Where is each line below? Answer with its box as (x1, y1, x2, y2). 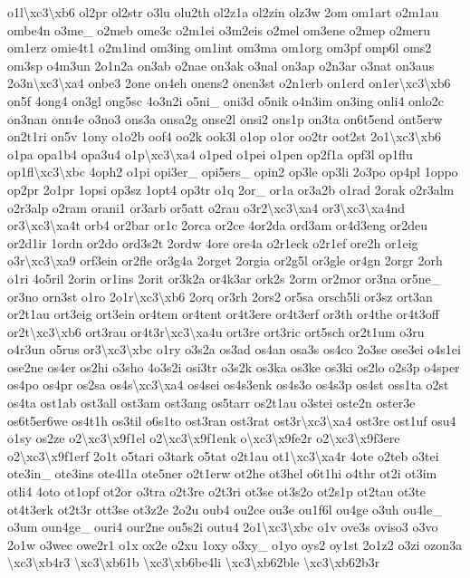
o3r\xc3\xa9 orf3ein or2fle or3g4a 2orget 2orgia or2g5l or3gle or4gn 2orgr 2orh (7, 251, 443, 270)
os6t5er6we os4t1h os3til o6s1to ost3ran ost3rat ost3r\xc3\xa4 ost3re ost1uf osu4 (7, 410, 456, 429)
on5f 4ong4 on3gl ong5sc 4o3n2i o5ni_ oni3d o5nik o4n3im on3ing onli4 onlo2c (7, 91, 444, 110)
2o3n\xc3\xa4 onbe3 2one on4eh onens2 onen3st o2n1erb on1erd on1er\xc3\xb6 (7, 73, 451, 92)
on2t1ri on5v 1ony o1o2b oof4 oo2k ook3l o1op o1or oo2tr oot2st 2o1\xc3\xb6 (7, 127, 441, 146)
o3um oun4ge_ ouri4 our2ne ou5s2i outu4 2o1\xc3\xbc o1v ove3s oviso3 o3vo (7, 517, 438, 536)
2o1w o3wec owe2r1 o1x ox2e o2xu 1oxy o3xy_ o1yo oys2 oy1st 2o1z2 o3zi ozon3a (7, 535, 463, 554)
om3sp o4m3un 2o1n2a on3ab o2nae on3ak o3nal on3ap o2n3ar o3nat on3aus (7, 55, 435, 74)
